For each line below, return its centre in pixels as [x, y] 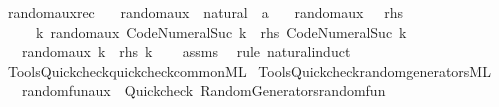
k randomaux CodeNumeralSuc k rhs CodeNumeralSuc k [221, 31]
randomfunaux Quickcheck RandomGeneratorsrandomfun [203, 90]
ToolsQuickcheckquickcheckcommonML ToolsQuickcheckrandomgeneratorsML [249, 70]
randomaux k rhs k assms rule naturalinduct [186, 51]
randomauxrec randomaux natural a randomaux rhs [205, 12]
